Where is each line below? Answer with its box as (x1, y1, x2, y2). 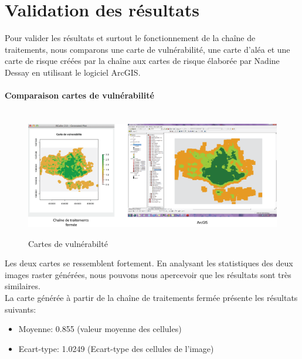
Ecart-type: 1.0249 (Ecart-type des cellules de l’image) (18, 342, 214, 354)
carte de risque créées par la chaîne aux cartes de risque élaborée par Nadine (5, 55, 280, 67)
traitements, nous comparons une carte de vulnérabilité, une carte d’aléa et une (5, 43, 290, 55)
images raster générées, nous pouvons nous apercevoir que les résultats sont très (5, 268, 291, 280)
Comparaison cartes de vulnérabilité (5, 89, 154, 101)
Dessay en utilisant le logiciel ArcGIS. (5, 66, 141, 78)
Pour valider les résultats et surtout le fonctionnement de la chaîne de (5, 32, 256, 44)
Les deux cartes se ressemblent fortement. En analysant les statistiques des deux (5, 257, 293, 269)
